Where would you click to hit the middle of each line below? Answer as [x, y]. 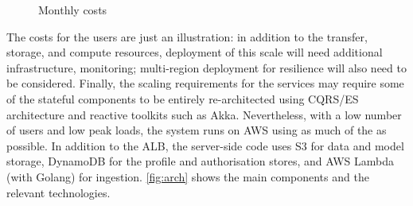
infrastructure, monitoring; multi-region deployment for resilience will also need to [206, 67]
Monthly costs [73, 10]
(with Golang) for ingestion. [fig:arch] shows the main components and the [188, 176]
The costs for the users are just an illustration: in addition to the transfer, [187, 36]
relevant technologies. [58, 192]
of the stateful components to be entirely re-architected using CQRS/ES [183, 98]
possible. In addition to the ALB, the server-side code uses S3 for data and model [205, 145]
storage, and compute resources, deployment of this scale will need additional [195, 52]
